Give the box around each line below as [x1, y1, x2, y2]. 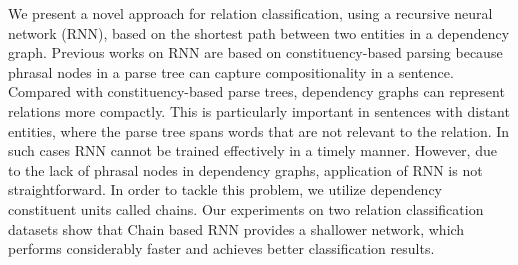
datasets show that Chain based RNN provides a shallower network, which [8, 218, 465, 239]
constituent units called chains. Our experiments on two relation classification [8, 198, 484, 219]
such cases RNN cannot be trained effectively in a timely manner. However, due [8, 140, 497, 161]
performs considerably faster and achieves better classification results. [8, 238, 435, 259]
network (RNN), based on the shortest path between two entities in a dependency [8, 22, 510, 43]
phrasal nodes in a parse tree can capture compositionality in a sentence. [8, 61, 454, 82]
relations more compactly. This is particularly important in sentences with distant [8, 100, 510, 121]
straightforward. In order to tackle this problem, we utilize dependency [8, 179, 443, 200]
